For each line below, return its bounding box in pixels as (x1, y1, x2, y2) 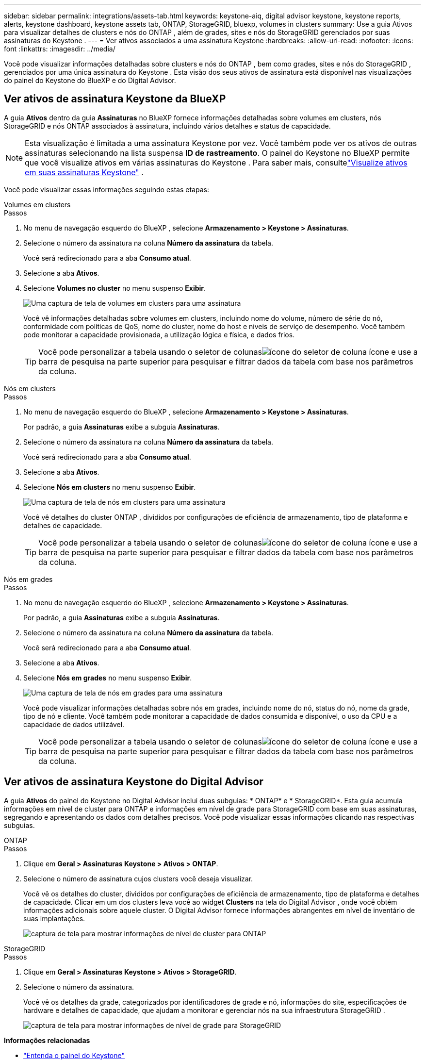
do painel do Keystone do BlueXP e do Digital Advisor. (4, 76, 176, 84)
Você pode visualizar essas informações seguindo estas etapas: (4, 185, 209, 194)
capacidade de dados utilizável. (23, 720, 125, 729)
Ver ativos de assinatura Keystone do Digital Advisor (4, 776, 263, 788)
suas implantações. (23, 914, 85, 923)
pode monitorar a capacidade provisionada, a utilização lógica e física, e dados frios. (23, 330, 295, 339)
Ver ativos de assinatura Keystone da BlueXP (4, 93, 226, 105)
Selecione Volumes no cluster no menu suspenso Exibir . (23, 283, 206, 292)
